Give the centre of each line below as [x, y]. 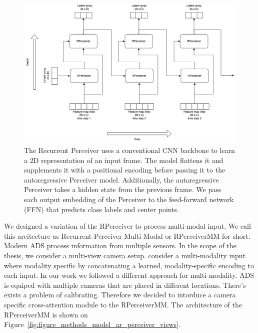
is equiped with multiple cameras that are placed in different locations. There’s [125, 285]
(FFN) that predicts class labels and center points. [102, 209]
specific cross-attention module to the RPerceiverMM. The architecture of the [123, 304]
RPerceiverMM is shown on [46, 314]
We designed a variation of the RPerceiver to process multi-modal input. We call [127, 226]
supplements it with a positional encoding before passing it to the [125, 170]
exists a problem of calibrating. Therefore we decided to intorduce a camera [120, 295]
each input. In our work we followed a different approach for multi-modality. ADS [129, 275]
